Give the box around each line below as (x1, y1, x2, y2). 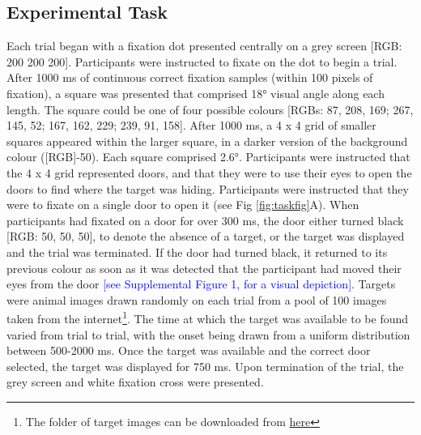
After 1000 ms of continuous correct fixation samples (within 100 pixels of (6, 69, 373, 86)
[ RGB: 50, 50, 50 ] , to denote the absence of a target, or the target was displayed (6, 228, 405, 245)
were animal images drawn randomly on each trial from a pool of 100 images (6, 291, 387, 308)
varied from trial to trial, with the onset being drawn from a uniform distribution (6, 326, 410, 343)
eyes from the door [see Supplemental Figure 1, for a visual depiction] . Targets (6, 275, 396, 292)
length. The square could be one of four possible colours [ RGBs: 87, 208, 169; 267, (6, 100, 414, 117)
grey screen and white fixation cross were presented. (6, 373, 264, 390)
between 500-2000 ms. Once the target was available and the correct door (6, 342, 371, 359)
